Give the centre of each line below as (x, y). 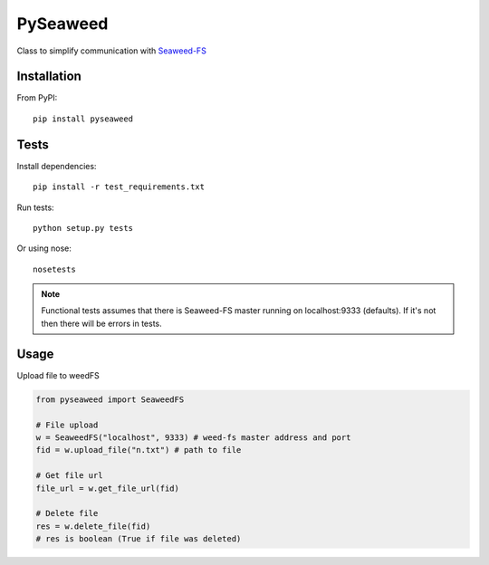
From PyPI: (37, 98)
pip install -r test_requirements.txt (119, 187)
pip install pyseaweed (83, 119)
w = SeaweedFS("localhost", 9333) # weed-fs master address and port (193, 437)
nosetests (54, 269)
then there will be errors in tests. (101, 323)
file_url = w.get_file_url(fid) (108, 488)
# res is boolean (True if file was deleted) (139, 539)
